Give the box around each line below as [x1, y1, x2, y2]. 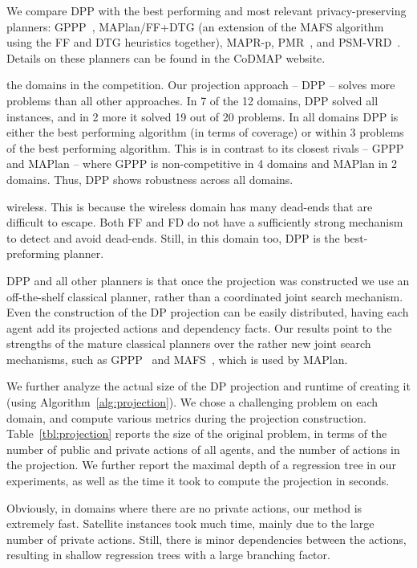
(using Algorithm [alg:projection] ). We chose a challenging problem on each [6, 394, 379, 411]
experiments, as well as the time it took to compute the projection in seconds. [6, 472, 390, 489]
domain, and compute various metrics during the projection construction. [6, 409, 366, 426]
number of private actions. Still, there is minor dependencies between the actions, [6, 530, 407, 547]
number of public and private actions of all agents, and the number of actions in [6, 440, 400, 457]
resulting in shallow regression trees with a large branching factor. [6, 546, 330, 563]
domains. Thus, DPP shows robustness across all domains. [6, 170, 294, 187]
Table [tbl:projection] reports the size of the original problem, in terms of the [6, 425, 387, 442]
